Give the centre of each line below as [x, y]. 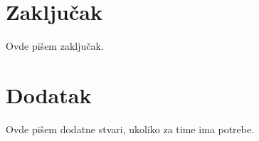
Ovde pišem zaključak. [55, 46]
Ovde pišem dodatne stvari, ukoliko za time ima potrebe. [130, 129]
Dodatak [49, 94]
